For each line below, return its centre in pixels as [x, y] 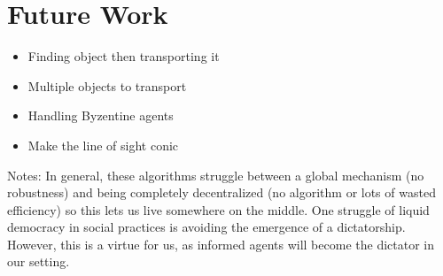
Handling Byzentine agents [101, 115]
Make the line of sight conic [103, 145]
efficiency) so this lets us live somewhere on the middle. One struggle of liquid [218, 209]
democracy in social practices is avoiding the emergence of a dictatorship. [206, 227]
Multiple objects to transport [107, 85]
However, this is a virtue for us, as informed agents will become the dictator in [221, 244]
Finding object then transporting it [124, 56]
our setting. [39, 261]
